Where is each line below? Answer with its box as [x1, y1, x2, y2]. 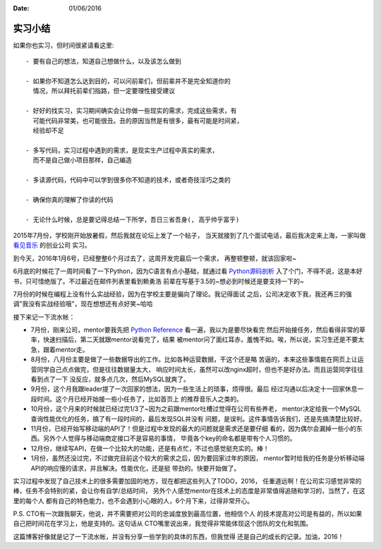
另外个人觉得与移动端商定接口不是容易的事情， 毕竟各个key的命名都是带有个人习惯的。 [42, 434, 296, 442]
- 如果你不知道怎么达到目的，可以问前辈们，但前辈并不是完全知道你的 [25, 78, 231, 85]
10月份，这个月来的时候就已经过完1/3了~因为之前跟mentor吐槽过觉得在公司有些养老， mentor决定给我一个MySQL [30, 404, 361, 413]
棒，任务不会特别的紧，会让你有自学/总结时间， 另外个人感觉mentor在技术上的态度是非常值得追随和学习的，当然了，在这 [13, 487, 365, 495]
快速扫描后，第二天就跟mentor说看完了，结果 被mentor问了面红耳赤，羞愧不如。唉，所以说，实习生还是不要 [42, 335, 358, 344]
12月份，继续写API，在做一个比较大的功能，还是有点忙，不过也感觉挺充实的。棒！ [30, 444, 270, 452]
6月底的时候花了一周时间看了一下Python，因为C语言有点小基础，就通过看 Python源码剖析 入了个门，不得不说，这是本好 [13, 267, 363, 275]
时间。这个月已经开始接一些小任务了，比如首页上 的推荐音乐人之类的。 [36, 394, 243, 403]
